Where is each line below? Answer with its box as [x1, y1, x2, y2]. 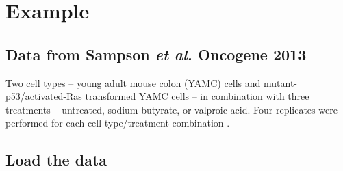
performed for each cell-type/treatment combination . [5, 116, 230, 130]
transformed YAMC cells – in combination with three [85, 89, 309, 103]
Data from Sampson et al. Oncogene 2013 [5, 43, 307, 64]
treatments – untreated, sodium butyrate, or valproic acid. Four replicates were [5, 102, 338, 116]
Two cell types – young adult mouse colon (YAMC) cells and [5, 75, 261, 90]
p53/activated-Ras [5, 89, 82, 103]
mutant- [264, 75, 298, 90]
